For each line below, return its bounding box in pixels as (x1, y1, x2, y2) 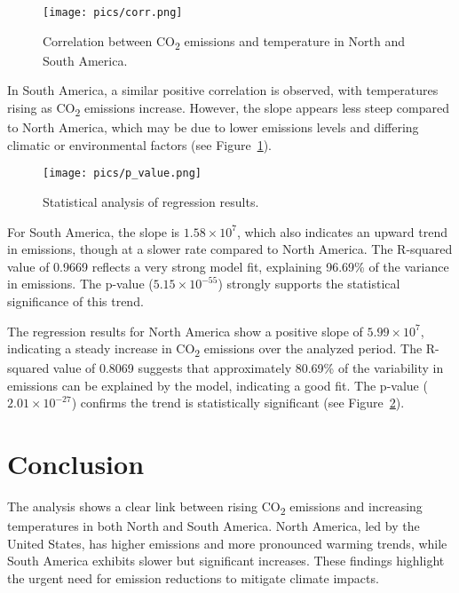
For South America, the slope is (7, 222, 180, 241)
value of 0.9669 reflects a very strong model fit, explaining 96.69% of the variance (7, 257, 449, 275)
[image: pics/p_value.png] (43, 167, 202, 180)
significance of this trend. (7, 291, 144, 310)
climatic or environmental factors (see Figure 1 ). (7, 135, 272, 154)
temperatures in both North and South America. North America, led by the (7, 517, 420, 535)
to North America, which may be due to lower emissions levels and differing (7, 118, 419, 137)
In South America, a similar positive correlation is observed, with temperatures (7, 81, 439, 99)
